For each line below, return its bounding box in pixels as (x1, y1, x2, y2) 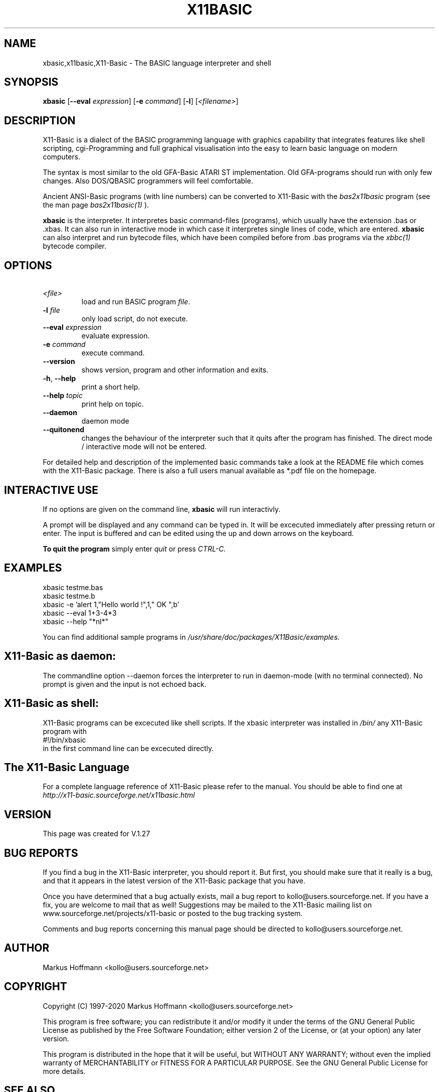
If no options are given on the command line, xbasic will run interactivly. (43, 504, 281, 513)
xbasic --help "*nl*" (43, 617, 109, 626)
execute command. (81, 348, 145, 357)
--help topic (43, 391, 83, 400)
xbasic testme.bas (43, 583, 103, 592)
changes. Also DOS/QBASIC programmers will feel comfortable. (43, 176, 253, 186)
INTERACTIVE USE (4, 483, 98, 496)
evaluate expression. (81, 331, 150, 340)
